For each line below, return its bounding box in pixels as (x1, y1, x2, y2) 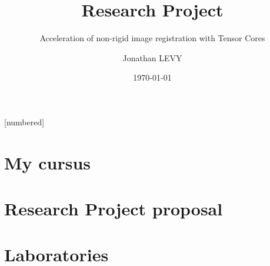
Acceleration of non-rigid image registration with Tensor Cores (39, 32, 265, 44)
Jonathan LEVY (122, 51, 182, 64)
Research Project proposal (4, 197, 223, 221)
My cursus (4, 150, 91, 174)
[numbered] (4, 115, 45, 128)
